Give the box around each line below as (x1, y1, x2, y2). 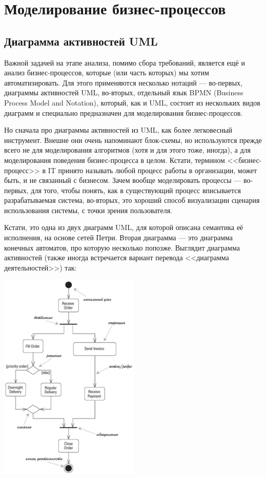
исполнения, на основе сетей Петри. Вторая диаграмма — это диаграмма (4, 232, 233, 243)
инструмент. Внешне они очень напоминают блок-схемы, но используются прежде (4, 134, 262, 145)
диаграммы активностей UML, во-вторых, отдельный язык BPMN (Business (4, 87, 243, 98)
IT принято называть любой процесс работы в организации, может (48, 164, 257, 175)
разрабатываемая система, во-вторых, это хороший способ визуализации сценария (4, 195, 260, 205)
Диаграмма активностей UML (4, 33, 158, 49)
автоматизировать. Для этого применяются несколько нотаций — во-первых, (4, 77, 242, 88)
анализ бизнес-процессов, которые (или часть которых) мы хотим (4, 67, 209, 78)
